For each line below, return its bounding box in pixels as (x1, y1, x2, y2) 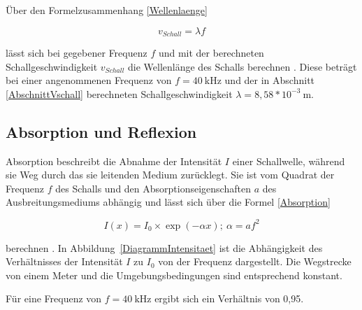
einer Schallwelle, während (232, 153, 345, 168)
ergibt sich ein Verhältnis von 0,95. (154, 291, 304, 306)
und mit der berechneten (158, 45, 264, 60)
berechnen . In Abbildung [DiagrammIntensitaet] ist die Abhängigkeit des (6, 240, 323, 255)
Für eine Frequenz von (6, 291, 102, 306)
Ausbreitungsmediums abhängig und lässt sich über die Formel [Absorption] (6, 195, 331, 209)
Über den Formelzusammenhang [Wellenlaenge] (6, 3, 208, 17)
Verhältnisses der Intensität (6, 254, 123, 269)
